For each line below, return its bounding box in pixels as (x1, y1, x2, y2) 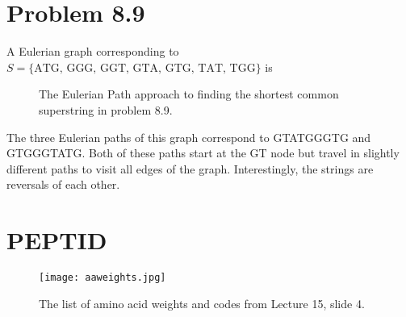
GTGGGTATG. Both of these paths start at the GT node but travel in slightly (6, 144, 400, 161)
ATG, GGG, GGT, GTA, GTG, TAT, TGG (34, 62, 256, 74)
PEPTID (6, 223, 107, 257)
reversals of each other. (6, 176, 120, 193)
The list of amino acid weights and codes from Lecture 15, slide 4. (39, 294, 365, 311)
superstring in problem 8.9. (39, 101, 173, 118)
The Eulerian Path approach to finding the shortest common (39, 86, 339, 102)
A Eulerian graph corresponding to (6, 43, 179, 60)
